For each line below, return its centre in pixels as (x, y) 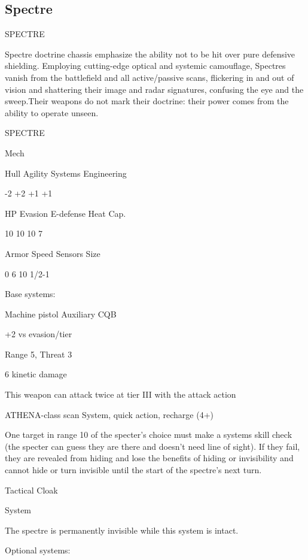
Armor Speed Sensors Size (53, 253)
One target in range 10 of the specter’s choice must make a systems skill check (149, 435)
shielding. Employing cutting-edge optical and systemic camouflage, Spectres (145, 66)
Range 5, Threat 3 (39, 354)
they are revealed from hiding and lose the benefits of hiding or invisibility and (149, 458)
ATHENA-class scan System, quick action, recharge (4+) (109, 414)
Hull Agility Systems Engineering (66, 173)
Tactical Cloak (31, 490)
